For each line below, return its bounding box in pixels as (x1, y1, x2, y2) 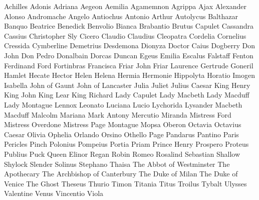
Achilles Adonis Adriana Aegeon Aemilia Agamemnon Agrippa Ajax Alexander (4, 1, 247, 11)
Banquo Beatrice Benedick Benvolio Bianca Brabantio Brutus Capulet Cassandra (4, 21, 253, 31)
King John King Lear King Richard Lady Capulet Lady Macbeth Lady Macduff (4, 89, 249, 100)
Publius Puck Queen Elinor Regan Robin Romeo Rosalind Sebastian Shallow (4, 148, 240, 159)
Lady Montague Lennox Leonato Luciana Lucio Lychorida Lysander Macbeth (4, 99, 242, 110)
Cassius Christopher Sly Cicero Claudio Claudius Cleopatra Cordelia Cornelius (4, 30, 246, 41)
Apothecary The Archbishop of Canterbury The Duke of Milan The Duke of (4, 168, 238, 179)
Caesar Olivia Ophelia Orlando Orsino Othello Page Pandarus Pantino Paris (4, 129, 239, 139)
